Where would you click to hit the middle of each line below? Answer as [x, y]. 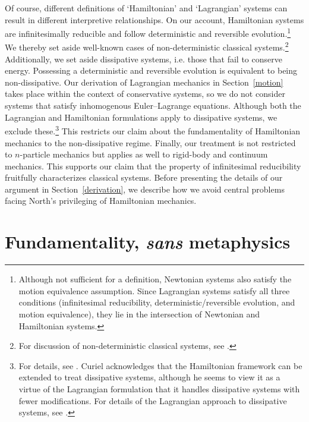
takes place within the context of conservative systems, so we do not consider [145, 94]
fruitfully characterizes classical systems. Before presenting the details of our [144, 177]
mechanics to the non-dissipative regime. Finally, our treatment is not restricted [150, 142]
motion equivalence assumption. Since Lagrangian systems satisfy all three [154, 290]
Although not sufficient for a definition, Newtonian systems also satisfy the [155, 279]
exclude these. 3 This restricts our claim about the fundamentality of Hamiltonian [153, 130]
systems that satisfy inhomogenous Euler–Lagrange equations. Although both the [153, 105]
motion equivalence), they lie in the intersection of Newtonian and [139, 314]
